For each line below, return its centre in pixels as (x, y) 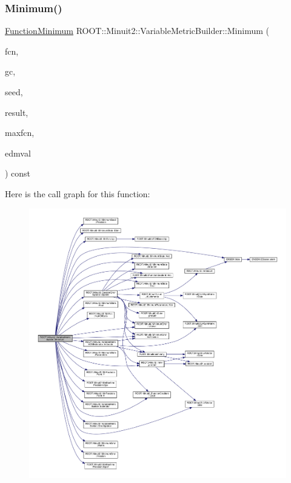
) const (18, 173)
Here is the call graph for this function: (78, 193)
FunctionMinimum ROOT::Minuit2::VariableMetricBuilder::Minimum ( (137, 31)
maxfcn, (20, 133)
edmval (18, 153)
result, (17, 112)
